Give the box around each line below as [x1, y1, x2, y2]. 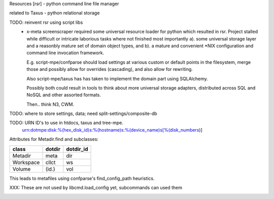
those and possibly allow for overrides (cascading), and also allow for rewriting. [26, 66, 193, 72]
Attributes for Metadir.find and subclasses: [9, 136, 99, 142]
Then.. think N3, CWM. [26, 101, 75, 107]
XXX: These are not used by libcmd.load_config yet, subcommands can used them [9, 185, 183, 191]
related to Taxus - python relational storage [9, 10, 100, 16]
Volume [12, 165, 31, 172]
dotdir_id [66, 145, 88, 152]
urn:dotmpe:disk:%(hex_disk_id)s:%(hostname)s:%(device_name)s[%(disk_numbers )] [22, 127, 202, 133]
